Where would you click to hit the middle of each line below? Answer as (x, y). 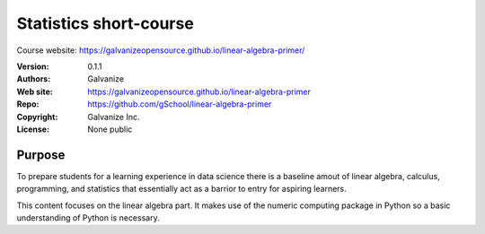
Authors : (34, 79)
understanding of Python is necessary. (88, 217)
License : (33, 129)
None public (110, 129)
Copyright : (37, 117)
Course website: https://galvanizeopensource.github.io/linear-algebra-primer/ (161, 50)
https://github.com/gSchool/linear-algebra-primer (180, 104)
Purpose (41, 155)
